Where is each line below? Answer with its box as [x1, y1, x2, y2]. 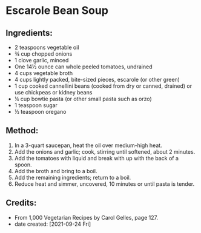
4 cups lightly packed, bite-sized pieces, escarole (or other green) [14, 76, 180, 83]
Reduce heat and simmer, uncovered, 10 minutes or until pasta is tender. [14, 180, 195, 188]
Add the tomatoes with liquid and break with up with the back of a [14, 154, 179, 162]
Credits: [5, 198, 37, 208]
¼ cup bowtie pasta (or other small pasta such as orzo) [14, 95, 152, 102]
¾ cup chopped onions [14, 50, 73, 57]
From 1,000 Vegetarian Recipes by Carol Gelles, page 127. [14, 214, 159, 221]
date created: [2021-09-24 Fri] [14, 220, 91, 228]
